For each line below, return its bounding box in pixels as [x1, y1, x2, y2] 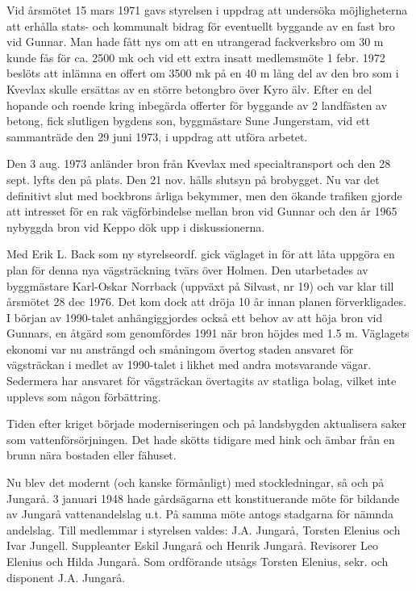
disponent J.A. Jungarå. [6, 568, 126, 585]
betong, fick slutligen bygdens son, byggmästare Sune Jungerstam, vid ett [6, 112, 371, 129]
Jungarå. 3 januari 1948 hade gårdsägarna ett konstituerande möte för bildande [6, 489, 400, 506]
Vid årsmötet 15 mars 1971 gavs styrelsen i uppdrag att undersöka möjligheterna [6, 2, 408, 18]
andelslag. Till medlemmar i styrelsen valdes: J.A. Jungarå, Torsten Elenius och [6, 521, 401, 538]
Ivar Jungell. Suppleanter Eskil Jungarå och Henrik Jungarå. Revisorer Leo [6, 537, 378, 554]
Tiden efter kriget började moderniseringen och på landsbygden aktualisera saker [6, 415, 407, 432]
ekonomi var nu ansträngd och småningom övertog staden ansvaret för [6, 340, 354, 357]
